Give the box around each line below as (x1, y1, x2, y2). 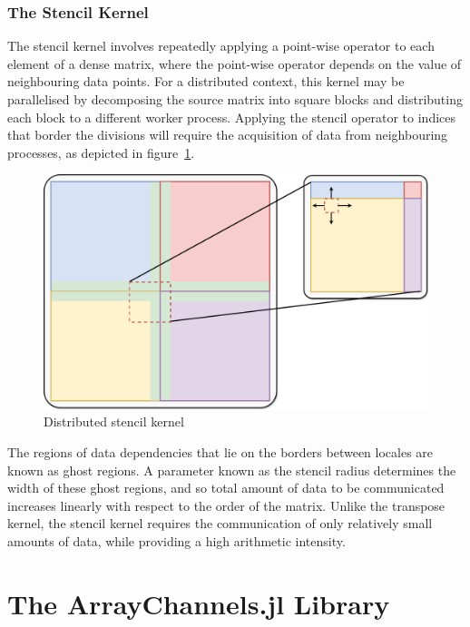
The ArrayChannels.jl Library (7, 584, 390, 622)
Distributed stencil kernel (44, 412, 184, 431)
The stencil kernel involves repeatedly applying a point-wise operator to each (7, 36, 435, 55)
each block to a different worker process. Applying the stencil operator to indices (7, 107, 456, 126)
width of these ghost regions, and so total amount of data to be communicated (7, 478, 445, 497)
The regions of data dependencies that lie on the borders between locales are (7, 442, 434, 461)
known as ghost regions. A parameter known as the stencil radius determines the (7, 460, 456, 479)
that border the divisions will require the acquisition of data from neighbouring (7, 125, 448, 144)
